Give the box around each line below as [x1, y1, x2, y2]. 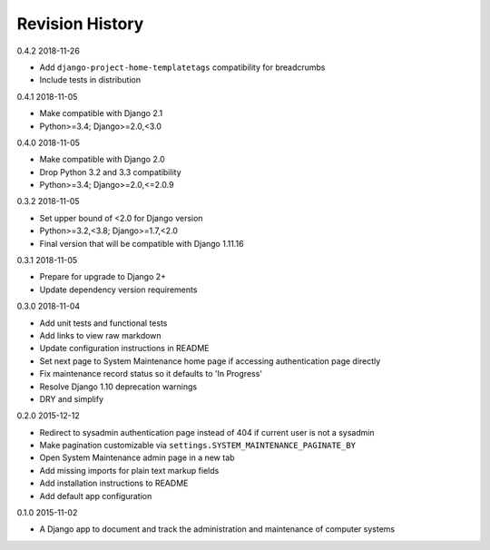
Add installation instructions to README [39, 477, 189, 489]
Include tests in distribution [39, 74, 141, 85]
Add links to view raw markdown [39, 329, 162, 340]
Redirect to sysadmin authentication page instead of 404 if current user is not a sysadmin [39, 427, 376, 437]
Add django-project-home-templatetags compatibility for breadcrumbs [39, 62, 326, 73]
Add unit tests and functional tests [39, 318, 168, 329]
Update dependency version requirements [39, 284, 198, 295]
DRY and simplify [39, 393, 104, 404]
